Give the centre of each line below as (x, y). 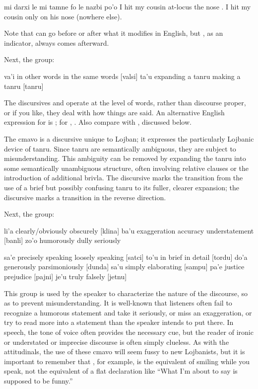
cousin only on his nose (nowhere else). (63, 16)
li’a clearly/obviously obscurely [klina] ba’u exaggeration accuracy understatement (129, 230)
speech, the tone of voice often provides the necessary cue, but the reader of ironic (129, 332)
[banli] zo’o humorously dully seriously (63, 240)
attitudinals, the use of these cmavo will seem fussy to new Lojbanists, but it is (125, 351)
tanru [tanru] (24, 86)
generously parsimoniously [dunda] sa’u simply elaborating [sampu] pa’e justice (124, 267)
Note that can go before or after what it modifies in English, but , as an (114, 33)
